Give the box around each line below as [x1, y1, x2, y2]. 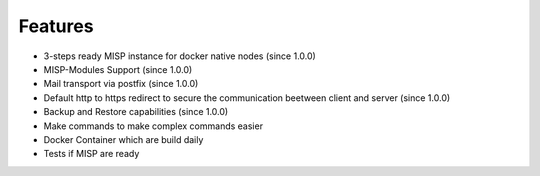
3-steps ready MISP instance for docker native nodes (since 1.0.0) [43, 50, 317, 62]
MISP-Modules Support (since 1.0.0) [43, 63, 193, 75]
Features [18, 15, 94, 37]
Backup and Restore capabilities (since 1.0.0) [43, 106, 229, 118]
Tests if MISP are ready [43, 148, 140, 160]
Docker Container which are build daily [43, 133, 204, 145]
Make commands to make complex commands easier [43, 120, 264, 132]
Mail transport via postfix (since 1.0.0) [43, 78, 199, 90]
